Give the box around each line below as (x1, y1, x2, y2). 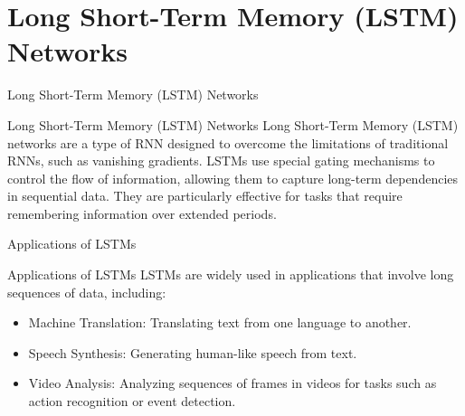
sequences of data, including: (7, 282, 166, 301)
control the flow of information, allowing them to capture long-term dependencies (7, 168, 459, 187)
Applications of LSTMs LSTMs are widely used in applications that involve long (7, 265, 454, 284)
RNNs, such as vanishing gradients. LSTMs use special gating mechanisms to (7, 151, 435, 170)
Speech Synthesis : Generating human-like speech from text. (28, 343, 357, 362)
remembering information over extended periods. (7, 203, 277, 222)
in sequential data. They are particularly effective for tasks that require (7, 186, 403, 205)
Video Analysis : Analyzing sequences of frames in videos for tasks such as (28, 373, 437, 392)
